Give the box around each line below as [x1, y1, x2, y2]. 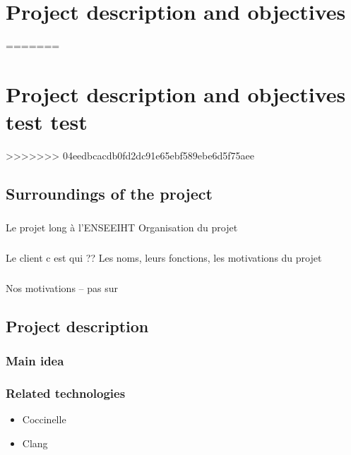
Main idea [6, 352, 64, 370]
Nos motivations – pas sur [6, 280, 118, 295]
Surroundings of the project [6, 183, 213, 205]
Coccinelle [22, 412, 66, 427]
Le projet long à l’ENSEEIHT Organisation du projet [6, 219, 238, 234]
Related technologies [6, 384, 126, 401]
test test [6, 107, 88, 136]
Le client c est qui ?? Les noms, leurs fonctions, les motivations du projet [6, 250, 322, 265]
